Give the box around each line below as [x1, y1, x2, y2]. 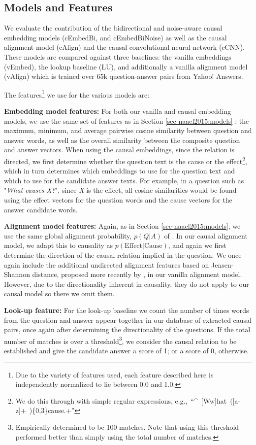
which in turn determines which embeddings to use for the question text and [4, 166, 235, 176]
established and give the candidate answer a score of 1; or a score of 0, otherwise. [4, 345, 249, 355]
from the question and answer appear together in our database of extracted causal [4, 314, 252, 325]
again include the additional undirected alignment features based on [4, 259, 209, 270]
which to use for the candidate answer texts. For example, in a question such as [4, 175, 244, 185]
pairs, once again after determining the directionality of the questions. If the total [4, 324, 251, 335]
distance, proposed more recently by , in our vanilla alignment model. [32, 269, 242, 279]
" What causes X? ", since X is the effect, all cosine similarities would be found [4, 185, 237, 195]
